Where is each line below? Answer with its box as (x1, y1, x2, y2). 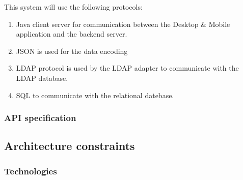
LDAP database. (16, 72, 68, 83)
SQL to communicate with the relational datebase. (16, 89, 174, 100)
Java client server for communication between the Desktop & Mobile (16, 18, 230, 29)
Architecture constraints (4, 138, 135, 154)
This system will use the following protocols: (4, 2, 143, 12)
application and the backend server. (16, 28, 127, 39)
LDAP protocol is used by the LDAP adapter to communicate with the (16, 63, 239, 73)
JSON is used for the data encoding (16, 45, 128, 56)
